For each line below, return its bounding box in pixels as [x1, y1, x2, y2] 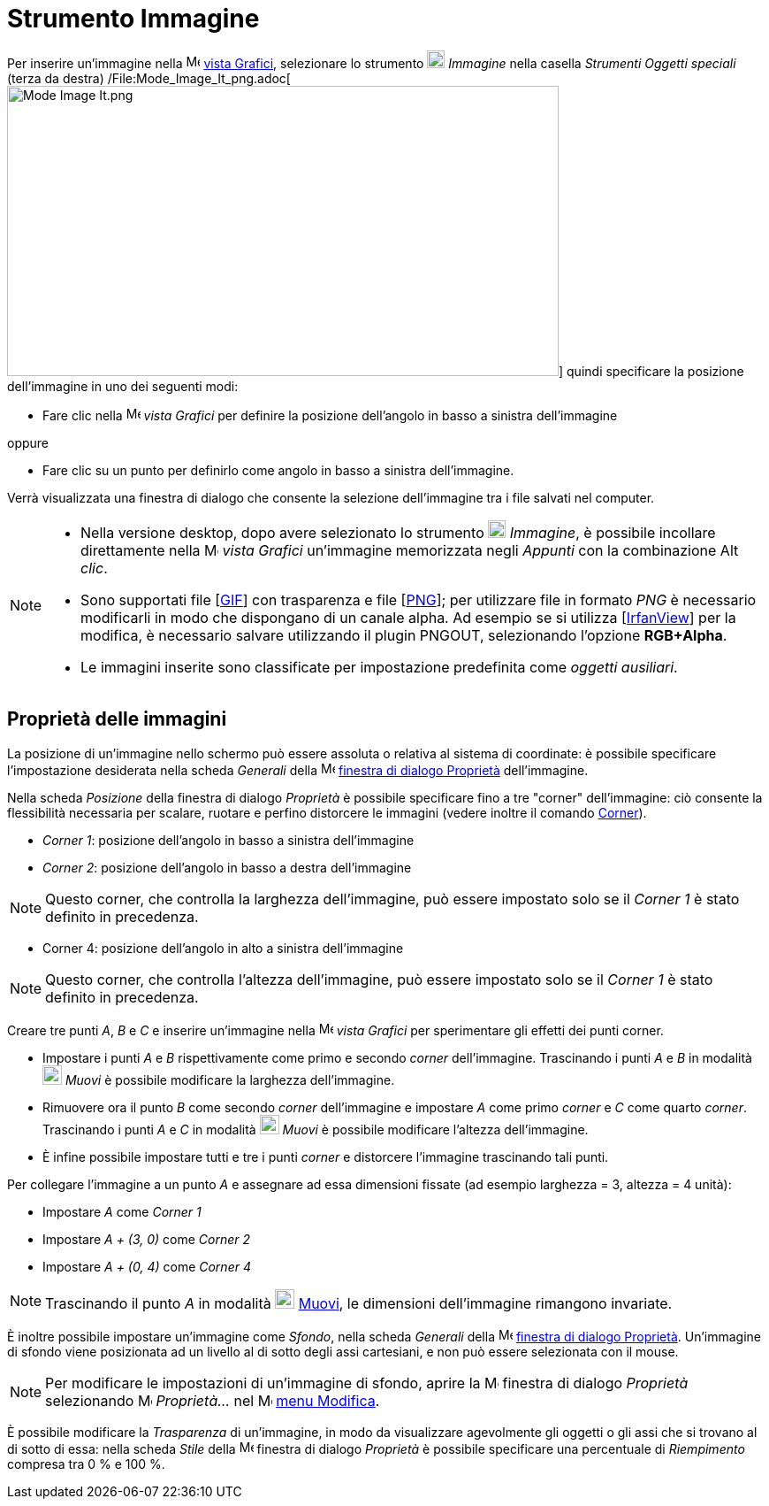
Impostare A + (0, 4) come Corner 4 [42, 1258, 251, 1274]
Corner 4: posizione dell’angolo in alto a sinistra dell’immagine [42, 940, 404, 956]
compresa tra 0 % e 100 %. [7, 1456, 165, 1471]
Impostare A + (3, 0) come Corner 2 [42, 1231, 251, 1247]
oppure [7, 434, 49, 450]
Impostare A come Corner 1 [42, 1203, 202, 1219]
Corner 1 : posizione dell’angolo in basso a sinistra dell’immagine [42, 832, 415, 848]
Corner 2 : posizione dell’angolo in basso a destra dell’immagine [42, 859, 412, 875]
